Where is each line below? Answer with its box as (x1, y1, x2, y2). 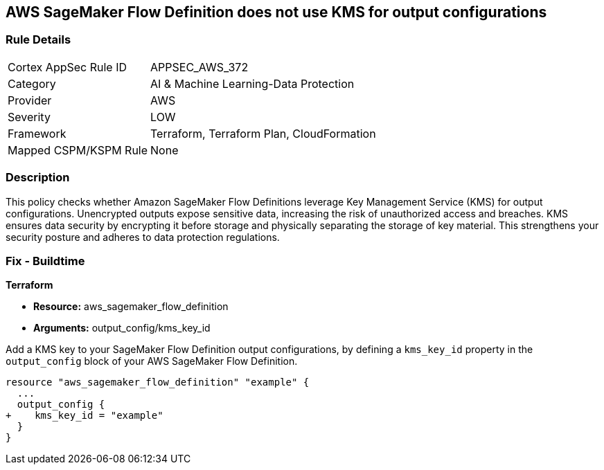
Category (8, 76, 56, 91)
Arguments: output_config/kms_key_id (33, 322, 211, 334)
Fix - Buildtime (6, 253, 85, 268)
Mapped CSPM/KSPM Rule (8, 143, 148, 157)
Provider (8, 93, 52, 107)
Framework (8, 126, 66, 141)
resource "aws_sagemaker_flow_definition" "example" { (6, 377, 310, 388)
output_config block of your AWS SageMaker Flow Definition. (6, 355, 298, 368)
